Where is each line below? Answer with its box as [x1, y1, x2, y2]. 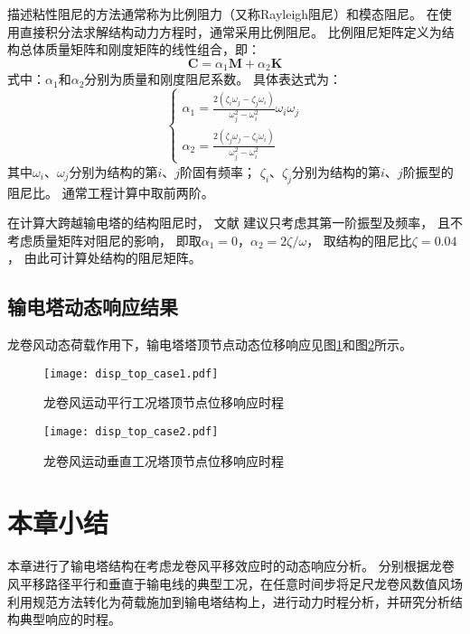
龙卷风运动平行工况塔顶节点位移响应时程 [43, 393, 284, 412]
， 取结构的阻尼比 [306, 230, 412, 249]
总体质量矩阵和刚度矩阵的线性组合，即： [19, 40, 260, 59]
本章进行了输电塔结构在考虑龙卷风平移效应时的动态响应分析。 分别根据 [7, 556, 429, 575]
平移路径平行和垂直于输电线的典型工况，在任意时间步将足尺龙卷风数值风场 [19, 573, 463, 592]
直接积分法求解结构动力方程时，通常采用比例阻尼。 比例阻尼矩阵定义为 [19, 22, 442, 41]
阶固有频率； [180, 162, 257, 181]
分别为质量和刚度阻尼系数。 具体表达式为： [84, 70, 342, 89]
